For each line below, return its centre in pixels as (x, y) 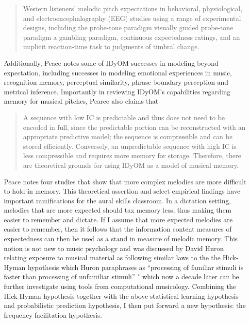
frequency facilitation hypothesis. (53, 314)
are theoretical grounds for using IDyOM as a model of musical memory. (131, 165)
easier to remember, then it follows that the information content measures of (118, 229)
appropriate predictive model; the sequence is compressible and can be (128, 136)
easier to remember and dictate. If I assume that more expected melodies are (118, 219)
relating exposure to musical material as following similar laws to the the (112, 258)
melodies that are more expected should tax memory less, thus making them (118, 210)
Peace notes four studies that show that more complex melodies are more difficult (125, 181)
